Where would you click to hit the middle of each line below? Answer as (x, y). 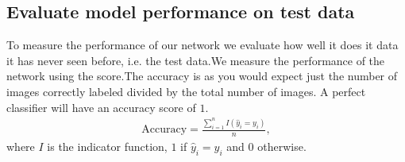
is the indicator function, (107, 146)
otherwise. (282, 146)
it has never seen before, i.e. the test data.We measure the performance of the (196, 60)
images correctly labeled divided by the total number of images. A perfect (186, 91)
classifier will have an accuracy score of (101, 107)
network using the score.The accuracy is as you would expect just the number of (202, 76)
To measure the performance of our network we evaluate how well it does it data (202, 45)
